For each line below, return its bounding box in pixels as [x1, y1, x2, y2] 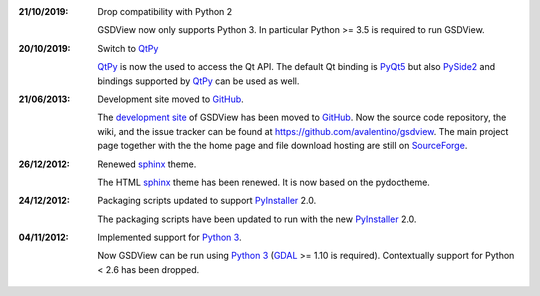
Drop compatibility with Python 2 [97, 6, 233, 17]
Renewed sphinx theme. [97, 158, 197, 170]
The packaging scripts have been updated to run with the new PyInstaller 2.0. [97, 213, 417, 225]
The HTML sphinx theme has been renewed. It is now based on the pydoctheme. [97, 176, 430, 188]
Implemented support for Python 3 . [97, 231, 242, 244]
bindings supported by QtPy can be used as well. [97, 75, 300, 87]
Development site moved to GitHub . [97, 93, 244, 105]
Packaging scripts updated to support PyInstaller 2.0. [97, 195, 317, 207]
